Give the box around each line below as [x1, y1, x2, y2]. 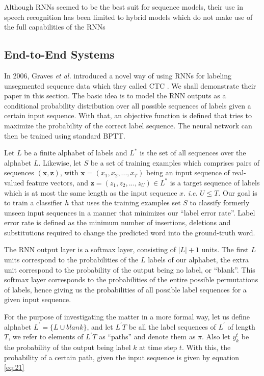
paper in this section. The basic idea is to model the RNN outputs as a [4, 90, 226, 101]
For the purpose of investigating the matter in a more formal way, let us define [4, 311, 250, 322]
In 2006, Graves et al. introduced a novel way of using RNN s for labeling [4, 70, 231, 80]
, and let [87, 321, 113, 332]
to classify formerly [190, 197, 250, 208]
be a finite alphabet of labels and [24, 147, 127, 158]
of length [227, 321, 255, 332]
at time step [139, 342, 177, 353]
